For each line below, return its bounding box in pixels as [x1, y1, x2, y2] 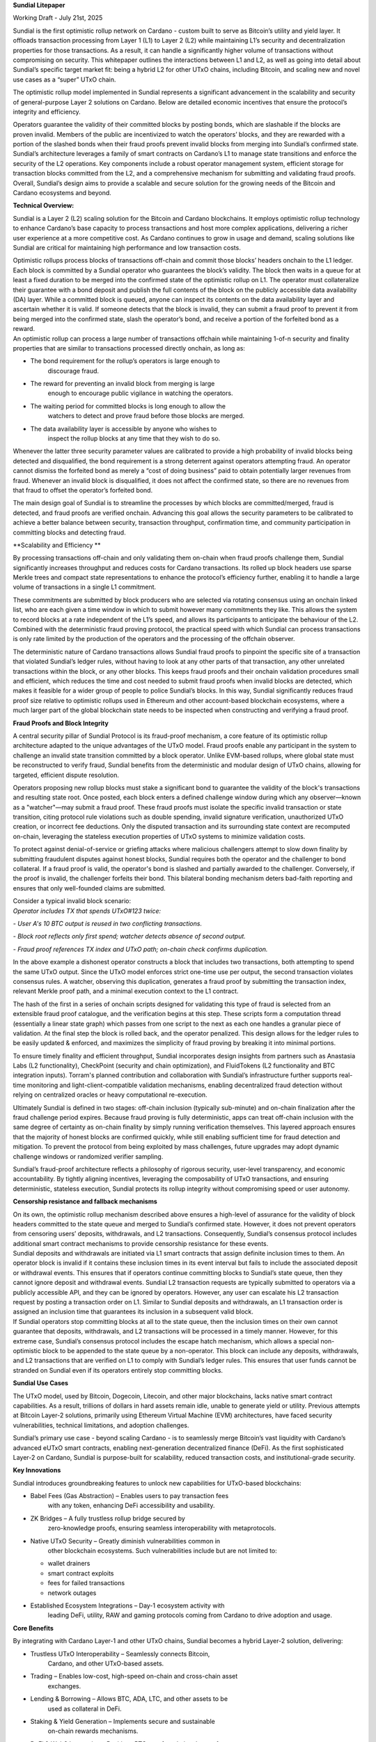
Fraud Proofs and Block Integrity [13, 718, 109, 727]
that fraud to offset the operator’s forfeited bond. [13, 486, 153, 494]
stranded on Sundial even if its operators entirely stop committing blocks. [13, 1366, 223, 1374]
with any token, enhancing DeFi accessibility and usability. [47, 1502, 215, 1510]
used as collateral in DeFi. [47, 1704, 122, 1713]
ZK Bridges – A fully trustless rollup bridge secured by [30, 1514, 186, 1523]
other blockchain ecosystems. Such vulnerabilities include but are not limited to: [47, 1547, 278, 1555]
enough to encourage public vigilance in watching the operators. [47, 389, 233, 397]
